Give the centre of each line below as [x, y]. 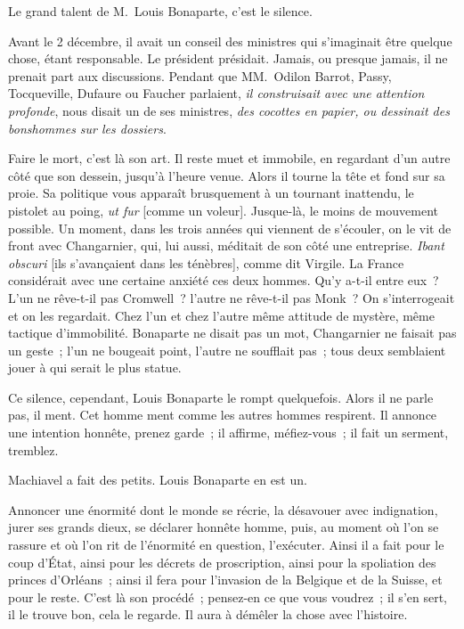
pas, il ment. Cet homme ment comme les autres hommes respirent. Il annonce [223, 415]
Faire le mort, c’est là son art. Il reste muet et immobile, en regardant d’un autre [229, 158]
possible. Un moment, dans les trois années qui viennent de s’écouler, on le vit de [230, 228]
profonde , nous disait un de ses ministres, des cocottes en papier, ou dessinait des [229, 110]
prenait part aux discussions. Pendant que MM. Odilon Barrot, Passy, [200, 75]
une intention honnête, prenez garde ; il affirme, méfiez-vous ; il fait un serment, [228, 433]
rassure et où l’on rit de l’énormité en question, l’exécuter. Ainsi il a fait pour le [226, 545]
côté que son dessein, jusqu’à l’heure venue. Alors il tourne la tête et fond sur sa [227, 175]
